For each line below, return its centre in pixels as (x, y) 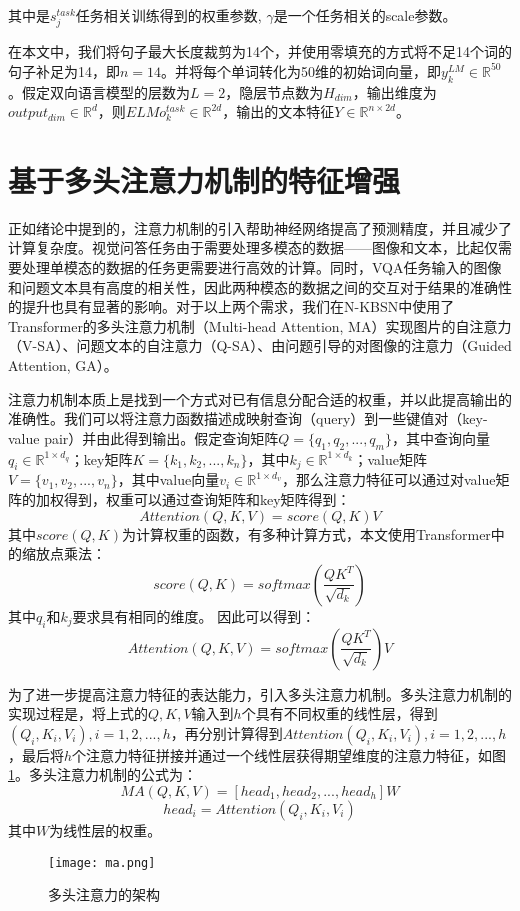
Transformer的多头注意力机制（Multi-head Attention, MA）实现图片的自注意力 (260, 325)
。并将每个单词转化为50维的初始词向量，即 (301, 70)
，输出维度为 (394, 91)
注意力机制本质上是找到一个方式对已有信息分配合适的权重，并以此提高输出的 (260, 398)
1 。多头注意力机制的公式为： (102, 774)
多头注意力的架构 (104, 894)
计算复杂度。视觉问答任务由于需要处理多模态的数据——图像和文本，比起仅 (253, 247)
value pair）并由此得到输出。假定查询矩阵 (143, 437)
